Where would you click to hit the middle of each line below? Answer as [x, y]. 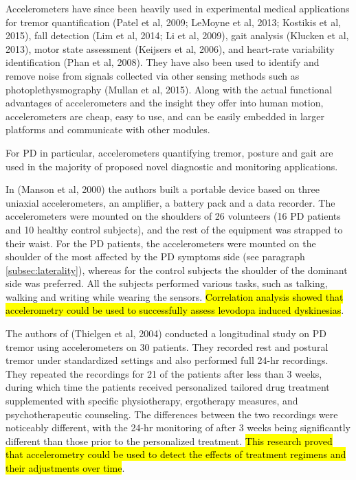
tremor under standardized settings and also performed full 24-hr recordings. [167, 360]
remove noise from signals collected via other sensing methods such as [153, 75]
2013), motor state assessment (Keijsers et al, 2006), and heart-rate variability [170, 48]
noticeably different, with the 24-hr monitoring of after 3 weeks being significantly [178, 427]
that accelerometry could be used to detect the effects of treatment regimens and [176, 454]
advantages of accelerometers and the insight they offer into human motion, [165, 103]
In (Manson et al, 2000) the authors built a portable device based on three [163, 189]
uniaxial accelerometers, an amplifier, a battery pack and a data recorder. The [170, 202]
